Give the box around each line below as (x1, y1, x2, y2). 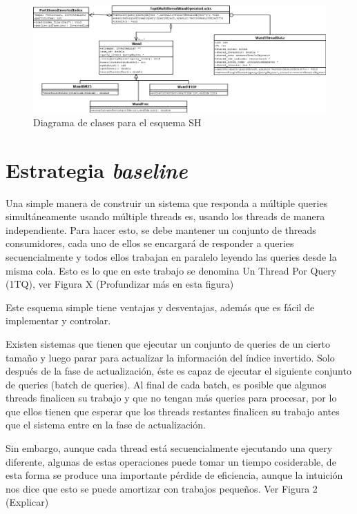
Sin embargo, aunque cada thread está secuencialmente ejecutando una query (6, 441, 333, 455)
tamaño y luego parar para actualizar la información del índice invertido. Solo (6, 350, 335, 364)
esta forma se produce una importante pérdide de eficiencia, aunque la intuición (6, 468, 343, 482)
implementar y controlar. (6, 313, 111, 328)
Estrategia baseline (6, 155, 188, 184)
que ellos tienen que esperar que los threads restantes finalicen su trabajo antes (6, 404, 340, 418)
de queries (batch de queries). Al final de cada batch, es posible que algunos (6, 377, 327, 391)
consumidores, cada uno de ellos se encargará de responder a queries (6, 236, 294, 250)
